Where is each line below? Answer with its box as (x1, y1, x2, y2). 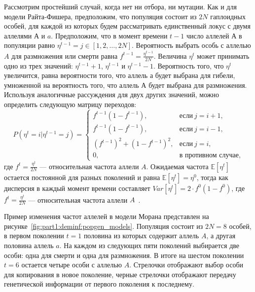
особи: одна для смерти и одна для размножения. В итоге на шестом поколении (4, 250, 244, 260)
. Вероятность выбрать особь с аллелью (132, 40, 251, 50)
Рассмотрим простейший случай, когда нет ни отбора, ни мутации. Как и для (4, 1, 237, 11)
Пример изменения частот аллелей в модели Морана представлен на (4, 211, 209, 221)
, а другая (206, 230, 236, 241)
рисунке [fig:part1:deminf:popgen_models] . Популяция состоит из (4, 220, 203, 231)
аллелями (4, 30, 32, 40)
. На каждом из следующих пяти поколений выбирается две (59, 240, 240, 251)
